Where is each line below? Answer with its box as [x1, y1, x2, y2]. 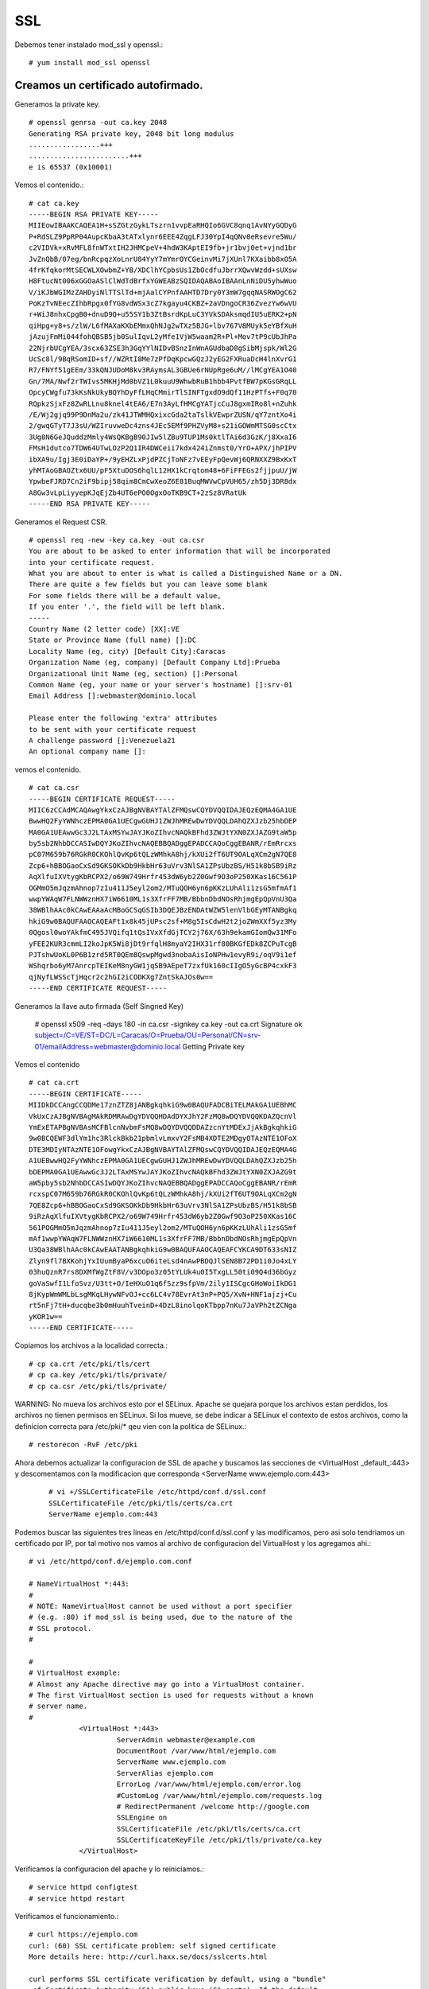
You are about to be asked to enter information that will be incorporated [29, 547, 330, 556]
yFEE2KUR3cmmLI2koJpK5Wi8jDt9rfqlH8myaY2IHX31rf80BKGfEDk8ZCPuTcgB [29, 939, 297, 948]
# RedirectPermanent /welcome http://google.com [116, 1802, 310, 1811]
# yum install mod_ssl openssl [29, 58, 151, 67]
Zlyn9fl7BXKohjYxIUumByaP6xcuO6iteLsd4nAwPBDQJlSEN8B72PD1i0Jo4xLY [29, 1256, 297, 1265]
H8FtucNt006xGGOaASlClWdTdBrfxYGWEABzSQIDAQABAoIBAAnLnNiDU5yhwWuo [29, 277, 297, 286]
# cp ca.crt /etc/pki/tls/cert [29, 1359, 151, 1368]
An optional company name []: [29, 747, 147, 756]
